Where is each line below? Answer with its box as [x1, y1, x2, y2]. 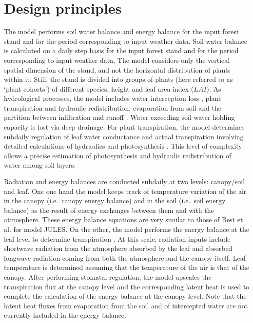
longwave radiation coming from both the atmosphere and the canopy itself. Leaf [4, 252, 246, 263]
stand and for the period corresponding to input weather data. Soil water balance [4, 36, 247, 46]
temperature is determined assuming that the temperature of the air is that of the [4, 262, 249, 272]
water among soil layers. [4, 160, 76, 170]
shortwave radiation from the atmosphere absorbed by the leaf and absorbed [4, 243, 233, 253]
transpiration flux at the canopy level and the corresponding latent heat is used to [4, 281, 250, 291]
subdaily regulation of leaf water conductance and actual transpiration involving [4, 131, 244, 141]
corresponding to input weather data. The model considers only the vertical [4, 55, 230, 65]
